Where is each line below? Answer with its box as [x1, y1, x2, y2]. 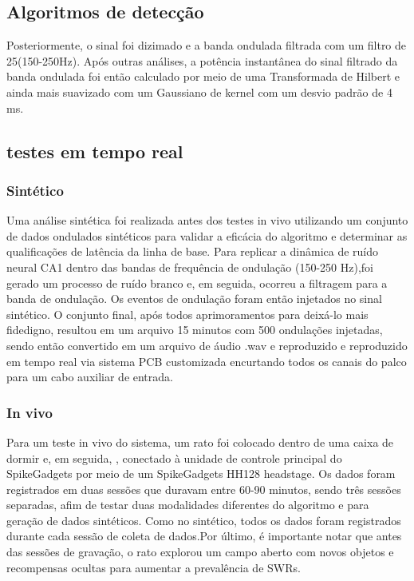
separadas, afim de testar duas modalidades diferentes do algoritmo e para [6, 496, 369, 513]
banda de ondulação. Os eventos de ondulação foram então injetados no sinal [6, 290, 382, 307]
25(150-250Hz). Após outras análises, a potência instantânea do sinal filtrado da [6, 52, 398, 69]
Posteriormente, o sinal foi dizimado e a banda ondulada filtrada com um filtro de [6, 37, 407, 54]
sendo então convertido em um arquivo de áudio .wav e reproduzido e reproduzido [6, 336, 408, 353]
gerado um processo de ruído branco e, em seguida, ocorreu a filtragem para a [6, 274, 388, 291]
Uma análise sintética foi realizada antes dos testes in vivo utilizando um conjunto [6, 212, 408, 229]
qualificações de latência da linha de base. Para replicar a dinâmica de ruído [6, 243, 379, 260]
